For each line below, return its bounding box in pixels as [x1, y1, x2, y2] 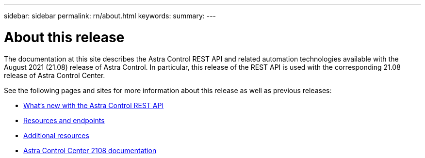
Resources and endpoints [23, 116, 105, 125]
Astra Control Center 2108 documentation [23, 146, 157, 155]
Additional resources [23, 131, 89, 140]
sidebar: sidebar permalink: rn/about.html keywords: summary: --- [4, 12, 216, 20]
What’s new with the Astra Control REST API [23, 101, 164, 110]
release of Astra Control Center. [4, 71, 105, 79]
